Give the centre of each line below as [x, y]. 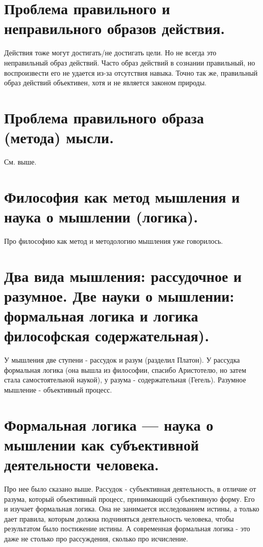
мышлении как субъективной [102, 444]
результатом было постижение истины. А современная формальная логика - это [127, 528]
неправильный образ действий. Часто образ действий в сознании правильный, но [130, 62]
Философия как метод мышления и [122, 196]
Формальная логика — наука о [109, 424]
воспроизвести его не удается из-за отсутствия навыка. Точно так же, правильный [131, 72]
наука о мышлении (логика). [101, 216]
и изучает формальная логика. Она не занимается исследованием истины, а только [132, 509]
